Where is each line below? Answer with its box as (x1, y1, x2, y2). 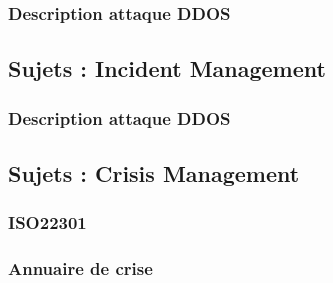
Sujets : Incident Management (8, 53, 326, 84)
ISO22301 (8, 210, 87, 235)
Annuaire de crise (8, 256, 153, 281)
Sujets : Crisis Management (8, 157, 300, 188)
